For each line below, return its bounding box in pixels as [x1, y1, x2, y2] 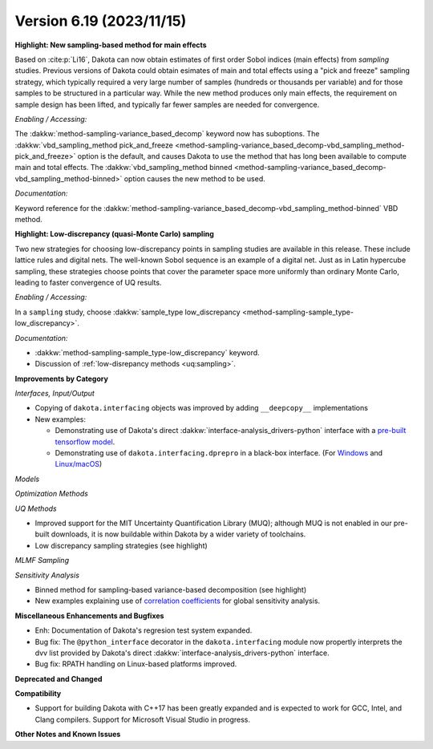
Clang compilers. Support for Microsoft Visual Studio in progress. [34, 715, 250, 724]
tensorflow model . [55, 437, 115, 447]
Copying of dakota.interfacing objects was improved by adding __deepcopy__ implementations [34, 403, 369, 413]
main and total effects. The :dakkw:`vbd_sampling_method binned [14, 163, 233, 172]
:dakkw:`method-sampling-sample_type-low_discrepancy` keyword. [34, 347, 260, 357]
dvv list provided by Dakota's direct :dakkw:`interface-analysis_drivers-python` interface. [34, 648, 330, 658]
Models [14, 474, 40, 484]
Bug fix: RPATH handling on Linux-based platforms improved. [34, 659, 237, 669]
